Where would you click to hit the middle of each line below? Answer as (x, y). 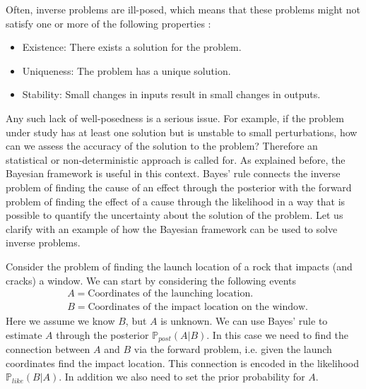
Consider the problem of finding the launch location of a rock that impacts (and (179, 266)
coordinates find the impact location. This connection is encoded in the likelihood (183, 363)
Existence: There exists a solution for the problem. (132, 47)
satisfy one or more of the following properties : (108, 23)
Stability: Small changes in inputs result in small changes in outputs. (171, 94)
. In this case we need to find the (278, 334)
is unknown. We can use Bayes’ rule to (244, 321)
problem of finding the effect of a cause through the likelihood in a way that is (176, 201)
